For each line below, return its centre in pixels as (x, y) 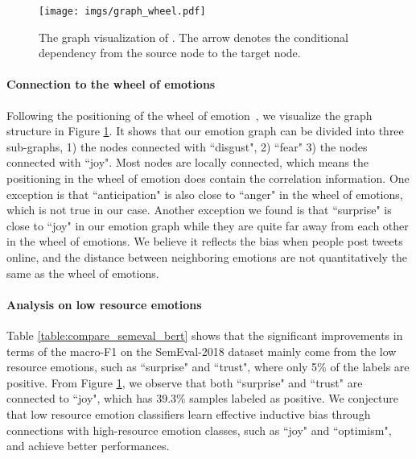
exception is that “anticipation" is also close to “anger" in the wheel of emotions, (205, 194)
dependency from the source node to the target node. (170, 53)
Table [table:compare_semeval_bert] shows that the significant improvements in (205, 335)
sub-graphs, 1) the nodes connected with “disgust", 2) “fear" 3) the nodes (187, 146)
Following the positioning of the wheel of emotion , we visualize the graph (189, 115)
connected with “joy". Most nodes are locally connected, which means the (187, 162)
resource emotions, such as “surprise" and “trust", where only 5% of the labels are (208, 367)
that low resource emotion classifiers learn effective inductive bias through (189, 414)
